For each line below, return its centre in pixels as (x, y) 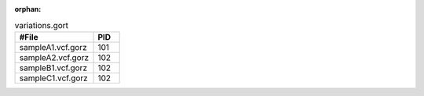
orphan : (28, 9)
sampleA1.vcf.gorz (53, 47)
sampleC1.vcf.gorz (53, 78)
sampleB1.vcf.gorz (53, 68)
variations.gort (42, 25)
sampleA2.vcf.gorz (54, 57)
